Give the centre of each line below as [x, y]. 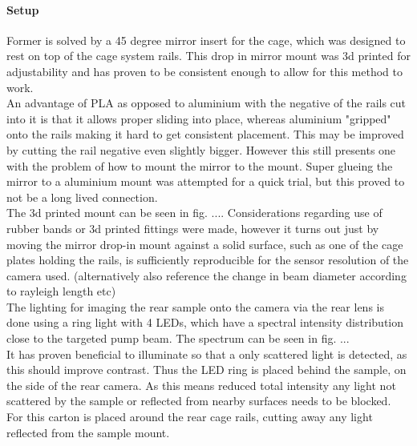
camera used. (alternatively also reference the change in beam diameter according [206, 275]
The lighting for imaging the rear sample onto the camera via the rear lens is [195, 306]
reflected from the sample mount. [88, 432]
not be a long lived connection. [82, 197]
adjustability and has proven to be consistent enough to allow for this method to [204, 71]
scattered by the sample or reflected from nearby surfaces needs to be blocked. [199, 401]
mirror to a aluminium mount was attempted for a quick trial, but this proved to [206, 181]
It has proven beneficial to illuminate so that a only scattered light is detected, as [207, 354]
